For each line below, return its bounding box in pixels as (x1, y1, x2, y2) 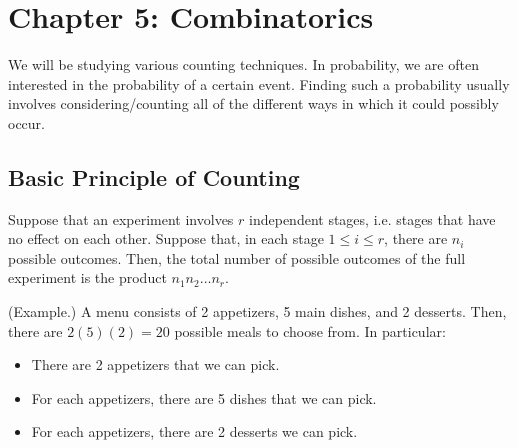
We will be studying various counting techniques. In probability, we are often (8, 54, 479, 75)
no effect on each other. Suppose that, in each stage (8, 228, 324, 249)
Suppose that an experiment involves (8, 208, 234, 229)
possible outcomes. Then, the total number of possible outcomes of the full (8, 247, 466, 268)
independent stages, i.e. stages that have (249, 208, 496, 229)
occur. (8, 112, 45, 133)
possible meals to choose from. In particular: (174, 320, 446, 341)
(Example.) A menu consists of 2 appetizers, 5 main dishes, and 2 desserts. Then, (8, 301, 507, 322)
